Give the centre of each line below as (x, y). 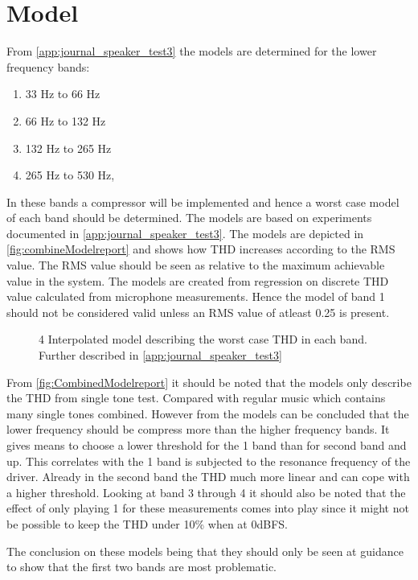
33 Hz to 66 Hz (63, 94)
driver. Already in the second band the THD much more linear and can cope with (208, 477)
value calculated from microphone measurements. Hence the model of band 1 (196, 296)
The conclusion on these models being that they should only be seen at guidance (205, 551)
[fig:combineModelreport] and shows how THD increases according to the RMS (201, 249)
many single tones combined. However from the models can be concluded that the (208, 413)
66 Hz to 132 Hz (66, 120)
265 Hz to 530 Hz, (70, 175)
